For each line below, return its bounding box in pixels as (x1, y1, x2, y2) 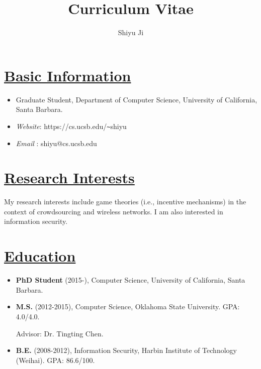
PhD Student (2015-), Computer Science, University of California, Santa (16, 275, 245, 285)
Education (4, 245, 76, 266)
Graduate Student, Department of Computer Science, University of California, (16, 94, 257, 104)
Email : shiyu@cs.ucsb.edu (16, 138, 97, 148)
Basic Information (4, 65, 131, 85)
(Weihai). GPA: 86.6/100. (16, 354, 95, 365)
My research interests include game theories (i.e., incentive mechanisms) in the (4, 196, 246, 207)
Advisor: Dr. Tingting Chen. (16, 328, 104, 338)
